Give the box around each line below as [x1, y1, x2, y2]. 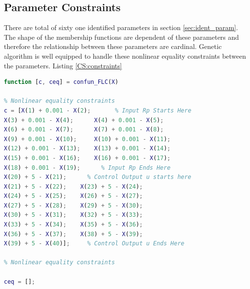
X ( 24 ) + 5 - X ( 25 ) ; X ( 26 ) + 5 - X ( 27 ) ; [4, 193, 143, 200]
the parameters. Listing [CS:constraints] [4, 60, 122, 70]
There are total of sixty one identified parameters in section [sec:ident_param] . [4, 22, 238, 32]
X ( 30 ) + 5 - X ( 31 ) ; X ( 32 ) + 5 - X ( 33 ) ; [4, 211, 143, 219]
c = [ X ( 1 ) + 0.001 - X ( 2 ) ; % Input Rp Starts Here [4, 107, 191, 114]
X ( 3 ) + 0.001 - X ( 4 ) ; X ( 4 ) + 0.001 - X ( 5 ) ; [4, 116, 164, 124]
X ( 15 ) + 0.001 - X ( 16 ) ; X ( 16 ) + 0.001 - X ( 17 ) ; [4, 154, 171, 161]
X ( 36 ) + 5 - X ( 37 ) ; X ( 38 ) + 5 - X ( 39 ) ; [4, 230, 143, 238]
